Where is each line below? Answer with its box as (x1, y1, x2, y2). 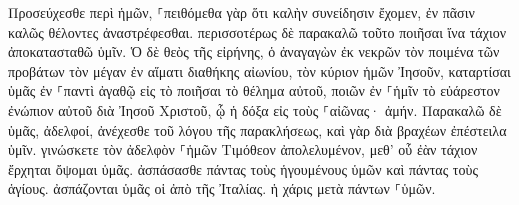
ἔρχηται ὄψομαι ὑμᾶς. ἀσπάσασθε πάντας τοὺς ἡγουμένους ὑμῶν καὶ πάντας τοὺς (8, 158, 478, 179)
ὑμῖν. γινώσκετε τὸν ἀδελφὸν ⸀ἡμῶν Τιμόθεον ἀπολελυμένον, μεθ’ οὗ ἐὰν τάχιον (8, 139, 478, 160)
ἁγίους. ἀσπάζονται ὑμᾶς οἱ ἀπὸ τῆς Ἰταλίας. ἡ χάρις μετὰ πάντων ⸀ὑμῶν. (8, 178, 436, 199)
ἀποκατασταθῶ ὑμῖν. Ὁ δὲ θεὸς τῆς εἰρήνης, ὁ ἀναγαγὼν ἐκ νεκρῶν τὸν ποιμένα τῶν (8, 41, 500, 62)
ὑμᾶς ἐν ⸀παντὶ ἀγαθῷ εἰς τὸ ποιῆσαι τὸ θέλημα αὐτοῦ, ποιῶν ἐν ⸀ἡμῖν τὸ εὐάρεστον (8, 80, 500, 101)
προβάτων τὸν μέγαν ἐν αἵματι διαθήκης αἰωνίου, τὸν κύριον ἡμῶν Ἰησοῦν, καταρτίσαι (8, 60, 511, 81)
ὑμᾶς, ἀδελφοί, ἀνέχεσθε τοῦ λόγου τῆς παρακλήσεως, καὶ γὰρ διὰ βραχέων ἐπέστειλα (8, 119, 507, 140)
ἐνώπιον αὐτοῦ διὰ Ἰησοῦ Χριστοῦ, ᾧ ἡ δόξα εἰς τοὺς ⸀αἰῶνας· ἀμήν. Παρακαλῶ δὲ (8, 99, 502, 120)
